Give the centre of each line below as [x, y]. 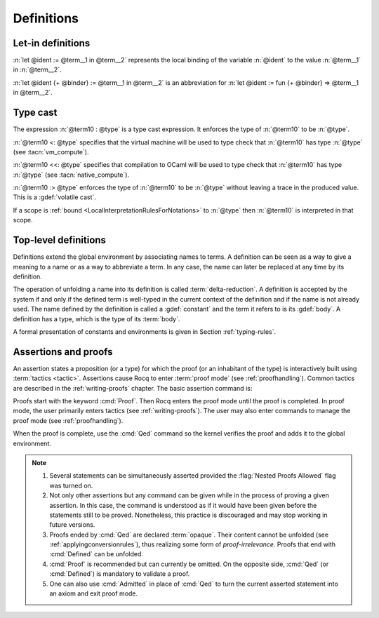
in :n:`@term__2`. [38, 69]
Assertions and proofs [63, 352]
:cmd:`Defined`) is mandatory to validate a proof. [120, 574]
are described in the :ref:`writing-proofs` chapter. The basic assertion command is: [133, 388]
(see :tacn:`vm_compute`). [51, 152]
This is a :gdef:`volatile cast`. [54, 197]
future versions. [72, 525]
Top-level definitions [60, 240]
